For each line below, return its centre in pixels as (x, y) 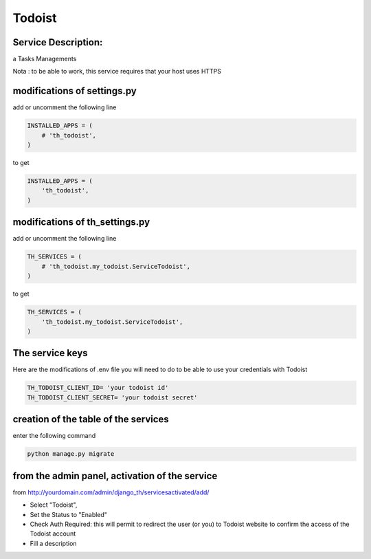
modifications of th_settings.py (81, 222)
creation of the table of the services (91, 419)
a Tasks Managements (45, 59)
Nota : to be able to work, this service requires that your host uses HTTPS (117, 72)
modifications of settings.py (75, 91)
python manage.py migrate (71, 454)
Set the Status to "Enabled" (69, 514)
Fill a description (53, 543)
